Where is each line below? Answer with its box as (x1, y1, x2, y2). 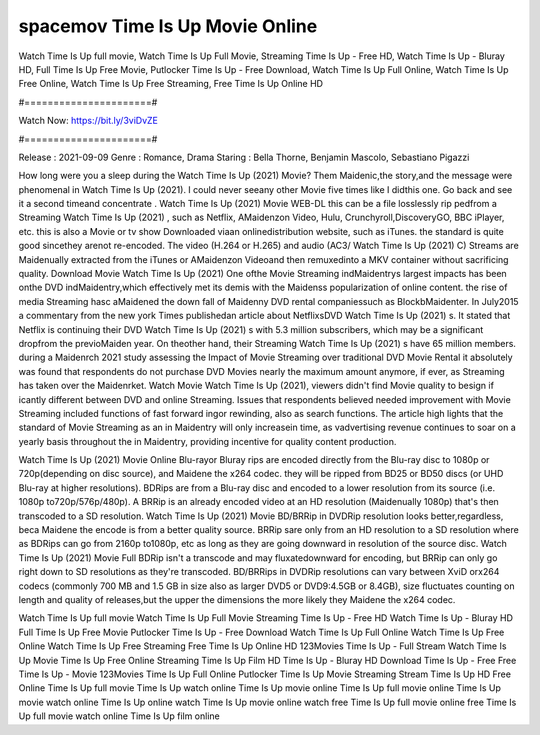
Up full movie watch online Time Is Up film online (18, 710, 220, 722)
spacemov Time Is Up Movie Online (18, 15, 318, 37)
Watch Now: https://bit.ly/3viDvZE (18, 115, 159, 127)
